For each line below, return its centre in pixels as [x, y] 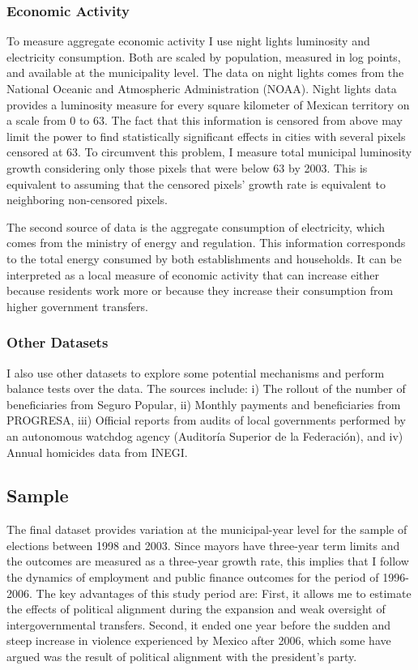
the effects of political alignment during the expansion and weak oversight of [196, 609]
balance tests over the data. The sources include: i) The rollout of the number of [206, 388]
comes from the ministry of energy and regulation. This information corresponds [206, 243]
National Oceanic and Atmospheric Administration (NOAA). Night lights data [202, 88]
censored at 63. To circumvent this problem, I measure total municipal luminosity [209, 152]
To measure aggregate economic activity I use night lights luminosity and [188, 41]
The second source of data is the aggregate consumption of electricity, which [196, 226]
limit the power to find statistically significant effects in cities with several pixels [206, 136]
